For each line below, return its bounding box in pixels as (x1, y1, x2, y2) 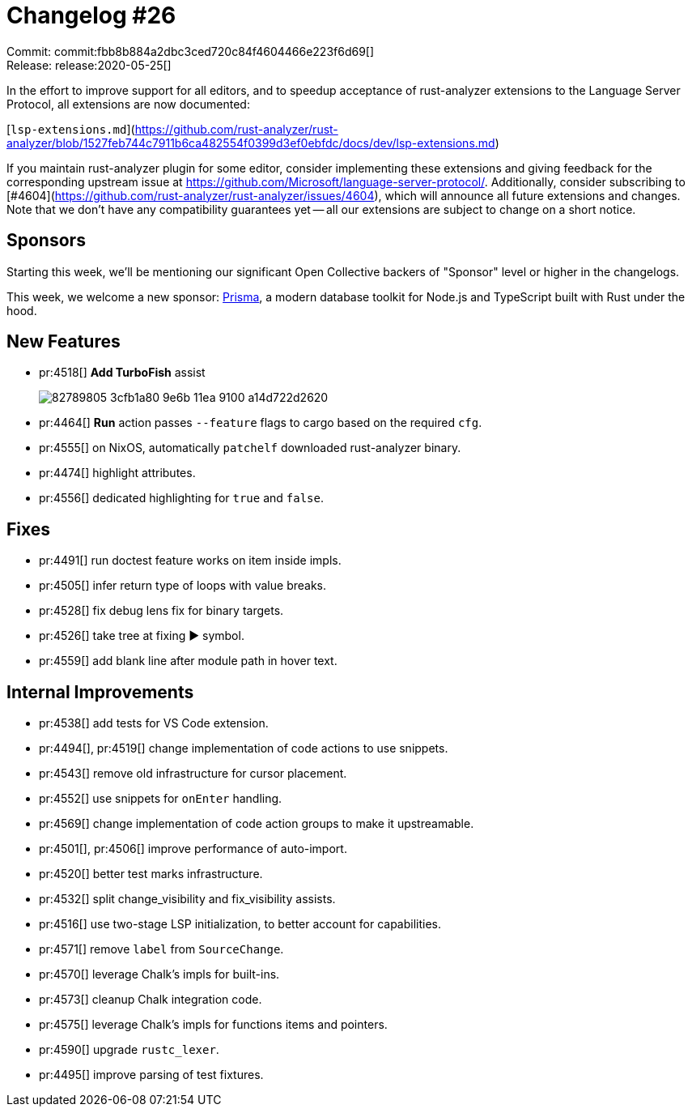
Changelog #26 (6, 2, 176, 29)
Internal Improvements (6, 681, 194, 702)
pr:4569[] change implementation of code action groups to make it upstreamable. (39, 817, 474, 831)
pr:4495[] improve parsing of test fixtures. (39, 1068, 264, 1082)
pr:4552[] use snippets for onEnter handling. (39, 791, 282, 806)
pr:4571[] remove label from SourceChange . (39, 942, 284, 957)
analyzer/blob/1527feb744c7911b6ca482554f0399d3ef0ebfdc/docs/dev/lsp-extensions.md (6, 135, 495, 150)
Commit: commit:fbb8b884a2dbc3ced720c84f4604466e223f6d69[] (6, 44, 375, 58)
